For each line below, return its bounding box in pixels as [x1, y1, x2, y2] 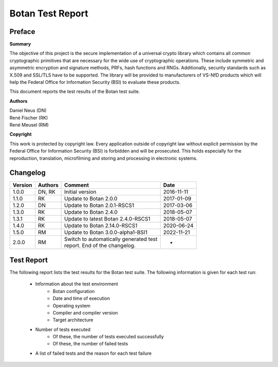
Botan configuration [53, 288, 95, 294]
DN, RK [38, 188, 56, 195]
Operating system [53, 302, 91, 308]
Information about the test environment [35, 281, 118, 287]
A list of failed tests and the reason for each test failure [35, 350, 152, 356]
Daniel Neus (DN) [9, 107, 47, 114]
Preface [9, 27, 36, 36]
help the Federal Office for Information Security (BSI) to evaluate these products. [9, 79, 181, 85]
